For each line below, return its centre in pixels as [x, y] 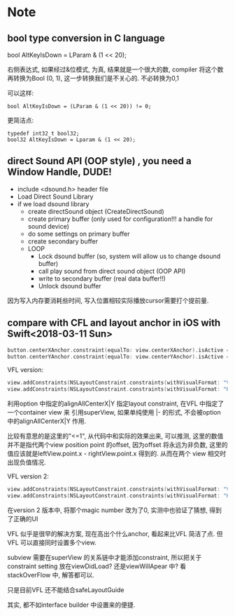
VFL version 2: [28, 476]
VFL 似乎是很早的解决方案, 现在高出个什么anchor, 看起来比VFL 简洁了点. [111, 533]
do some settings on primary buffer [79, 234]
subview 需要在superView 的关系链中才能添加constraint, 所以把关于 [105, 557]
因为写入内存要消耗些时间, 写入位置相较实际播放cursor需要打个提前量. [108, 300]
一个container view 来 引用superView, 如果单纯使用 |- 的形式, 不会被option [114, 413]
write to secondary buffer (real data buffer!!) [102, 279]
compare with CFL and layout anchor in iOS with [114, 323]
